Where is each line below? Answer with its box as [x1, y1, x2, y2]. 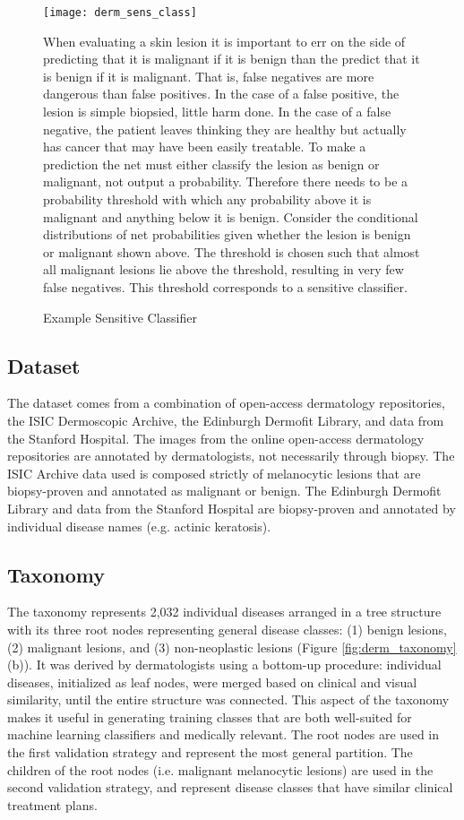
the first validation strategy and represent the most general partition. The [7, 743, 413, 762]
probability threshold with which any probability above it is [43, 190, 372, 208]
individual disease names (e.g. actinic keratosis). [7, 516, 271, 535]
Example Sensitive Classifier [43, 307, 197, 326]
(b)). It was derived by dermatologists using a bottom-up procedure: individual [7, 655, 442, 674]
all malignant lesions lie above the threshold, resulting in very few [43, 260, 404, 279]
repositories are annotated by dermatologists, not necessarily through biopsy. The [7, 446, 455, 465]
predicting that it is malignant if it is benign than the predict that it [43, 49, 420, 68]
